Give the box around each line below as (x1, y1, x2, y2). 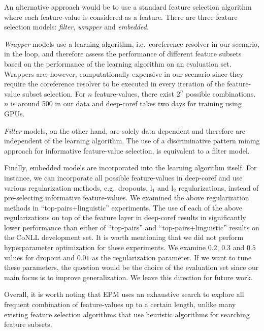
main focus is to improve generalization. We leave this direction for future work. (4, 272, 253, 282)
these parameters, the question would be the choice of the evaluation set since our (4, 262, 259, 273)
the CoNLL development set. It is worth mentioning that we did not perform (4, 232, 244, 243)
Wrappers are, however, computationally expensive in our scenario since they (4, 68, 244, 79)
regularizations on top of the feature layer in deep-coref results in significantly (4, 212, 246, 223)
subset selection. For (22, 88, 86, 99)
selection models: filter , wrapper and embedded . (4, 21, 149, 32)
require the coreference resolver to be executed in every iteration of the (4, 78, 225, 89)
